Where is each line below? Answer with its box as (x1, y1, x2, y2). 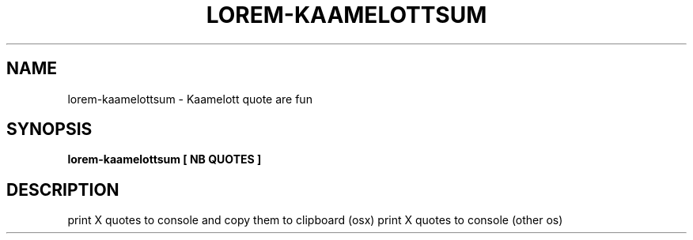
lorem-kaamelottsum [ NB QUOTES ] (67, 152, 262, 167)
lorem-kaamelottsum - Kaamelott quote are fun (67, 92, 312, 106)
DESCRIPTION (6, 179, 119, 200)
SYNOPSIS (6, 119, 93, 140)
